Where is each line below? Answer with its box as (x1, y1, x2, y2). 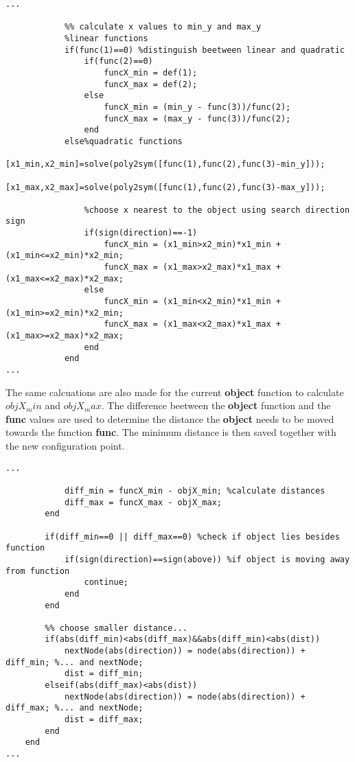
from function (5, 566, 70, 576)
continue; (84, 577, 128, 588)
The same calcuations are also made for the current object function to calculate (5, 384, 344, 399)
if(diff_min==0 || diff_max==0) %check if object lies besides (45, 531, 340, 542)
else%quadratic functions (64, 136, 183, 146)
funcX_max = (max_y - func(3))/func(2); (104, 113, 291, 124)
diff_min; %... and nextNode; (5, 657, 144, 667)
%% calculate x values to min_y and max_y (64, 22, 262, 32)
